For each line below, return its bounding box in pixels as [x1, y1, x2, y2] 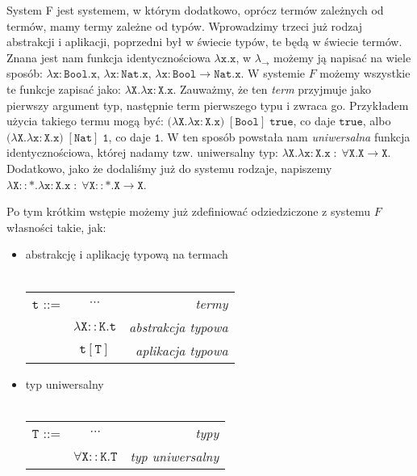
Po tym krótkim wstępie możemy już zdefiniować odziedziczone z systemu [6, 203, 371, 220]
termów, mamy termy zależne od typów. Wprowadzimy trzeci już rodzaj [6, 17, 363, 34]
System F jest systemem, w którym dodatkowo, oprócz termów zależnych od [6, 2, 384, 18]
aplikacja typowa [136, 340, 228, 360]
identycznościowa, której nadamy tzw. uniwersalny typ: [6, 144, 279, 161]
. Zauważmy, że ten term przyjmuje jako [173, 80, 371, 97]
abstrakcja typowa [129, 317, 228, 336]
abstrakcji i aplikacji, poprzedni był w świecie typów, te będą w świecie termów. [6, 33, 402, 50]
